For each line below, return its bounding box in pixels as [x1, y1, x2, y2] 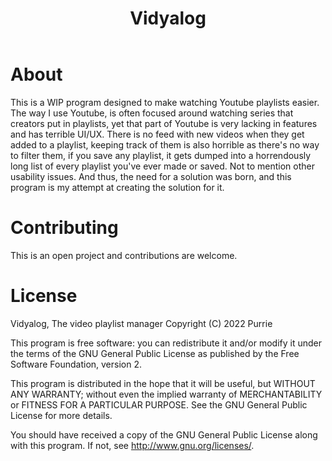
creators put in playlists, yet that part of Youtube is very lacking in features [10, 117, 318, 129]
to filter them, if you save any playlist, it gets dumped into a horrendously [10, 149, 312, 161]
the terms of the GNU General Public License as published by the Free [10, 347, 300, 359]
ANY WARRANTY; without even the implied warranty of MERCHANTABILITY [10, 388, 323, 400]
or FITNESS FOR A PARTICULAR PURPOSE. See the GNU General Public [10, 398, 308, 411]
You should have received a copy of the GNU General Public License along [10, 428, 318, 441]
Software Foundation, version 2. [10, 358, 142, 370]
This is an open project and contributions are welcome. [10, 249, 238, 261]
